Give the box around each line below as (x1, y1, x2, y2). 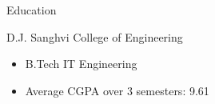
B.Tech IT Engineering (25, 55, 137, 72)
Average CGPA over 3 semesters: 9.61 (25, 82, 209, 98)
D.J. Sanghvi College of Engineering (6, 28, 183, 45)
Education (6, 2, 57, 18)
